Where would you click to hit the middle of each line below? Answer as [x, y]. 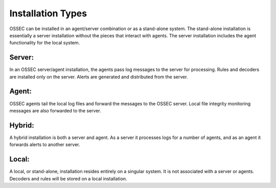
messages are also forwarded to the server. [55, 110]
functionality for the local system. [45, 43]
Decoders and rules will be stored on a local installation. [68, 178]
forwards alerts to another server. [45, 145]
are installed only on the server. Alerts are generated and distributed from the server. [99, 77]
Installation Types [48, 13]
